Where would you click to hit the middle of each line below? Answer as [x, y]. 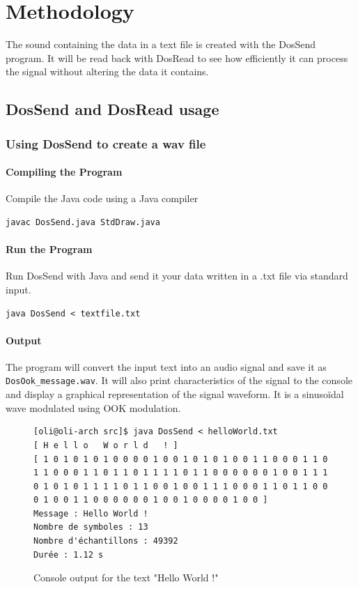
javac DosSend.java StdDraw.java [83, 222]
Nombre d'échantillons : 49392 [106, 541]
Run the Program [49, 249]
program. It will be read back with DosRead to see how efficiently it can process [177, 58]
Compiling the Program [64, 172]
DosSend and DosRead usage [112, 109]
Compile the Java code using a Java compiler [102, 198]
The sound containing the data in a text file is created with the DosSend [161, 44]
